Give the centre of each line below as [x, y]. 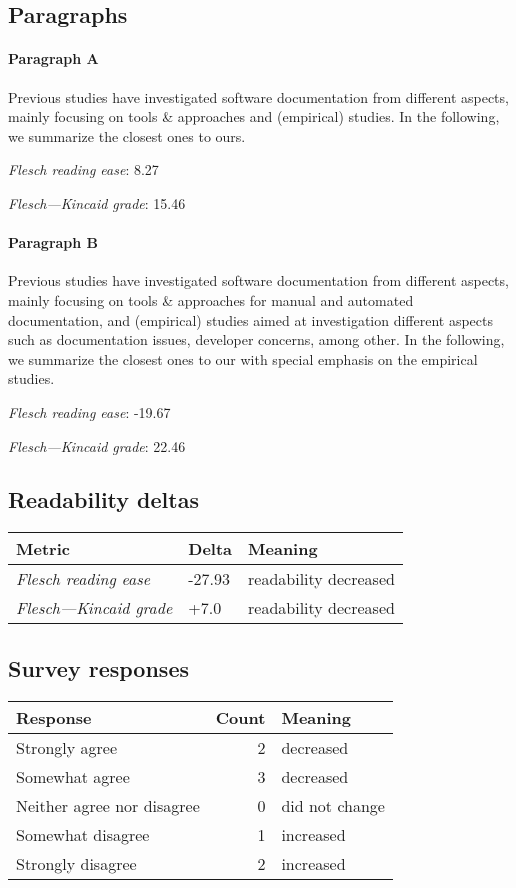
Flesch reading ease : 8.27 [83, 169]
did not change [333, 805]
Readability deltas [103, 499]
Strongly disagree [76, 863]
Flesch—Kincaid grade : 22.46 [97, 445]
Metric [43, 549]
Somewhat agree [73, 776]
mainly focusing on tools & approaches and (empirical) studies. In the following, [254, 116]
